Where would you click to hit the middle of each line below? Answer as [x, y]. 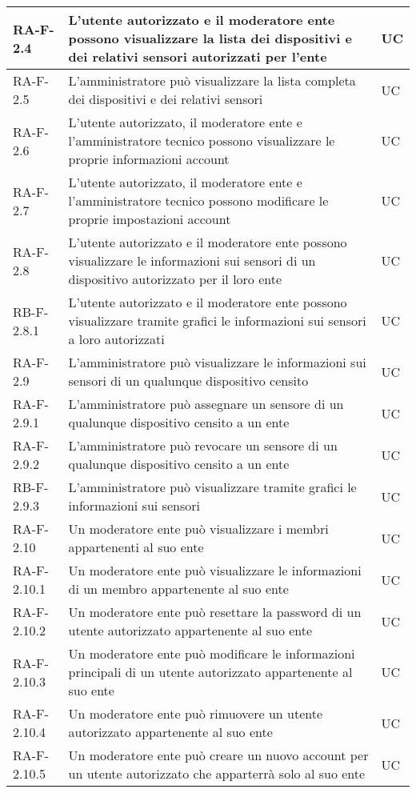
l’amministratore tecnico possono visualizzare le [202, 140]
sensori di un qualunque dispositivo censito [188, 380]
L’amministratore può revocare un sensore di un [203, 445]
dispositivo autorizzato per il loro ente [175, 279]
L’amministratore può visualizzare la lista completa [212, 80]
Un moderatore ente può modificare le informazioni [212, 653]
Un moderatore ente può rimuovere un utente [196, 713]
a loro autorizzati [116, 339]
